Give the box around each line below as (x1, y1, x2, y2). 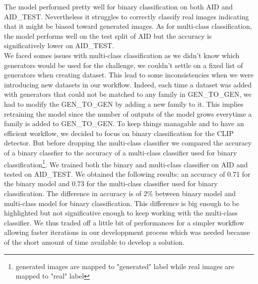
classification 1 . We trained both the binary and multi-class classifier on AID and (4, 157, 248, 169)
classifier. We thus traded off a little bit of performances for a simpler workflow (4, 217, 245, 227)
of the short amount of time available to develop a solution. (4, 236, 185, 247)
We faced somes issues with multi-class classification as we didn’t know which (4, 50, 240, 60)
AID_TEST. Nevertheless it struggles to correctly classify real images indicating (4, 11, 249, 21)
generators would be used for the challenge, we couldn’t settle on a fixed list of (4, 60, 243, 70)
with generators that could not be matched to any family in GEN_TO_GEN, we (4, 89, 252, 99)
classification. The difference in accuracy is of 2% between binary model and (4, 188, 236, 198)
